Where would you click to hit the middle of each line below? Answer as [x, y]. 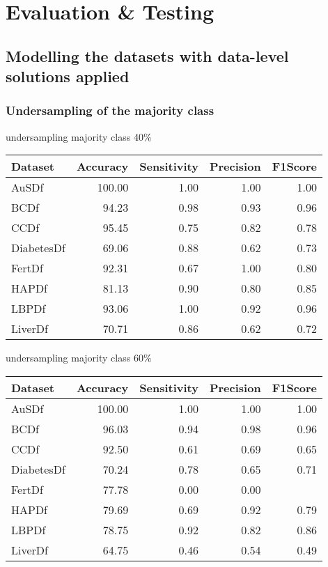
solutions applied [68, 76]
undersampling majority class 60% [79, 358]
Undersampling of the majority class [110, 110]
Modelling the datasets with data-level [147, 55]
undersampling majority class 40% [79, 136]
